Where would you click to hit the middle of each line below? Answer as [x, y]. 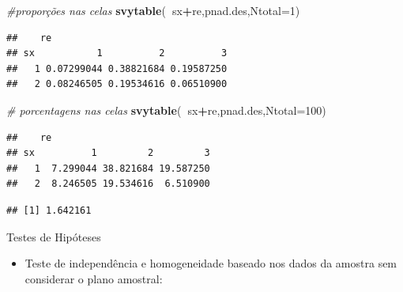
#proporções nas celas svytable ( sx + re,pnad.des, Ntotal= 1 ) [153, 10]
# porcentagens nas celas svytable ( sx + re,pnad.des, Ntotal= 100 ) [166, 110]
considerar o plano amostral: [94, 278]
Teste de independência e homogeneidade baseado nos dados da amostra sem [211, 263]
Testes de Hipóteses [54, 236]
